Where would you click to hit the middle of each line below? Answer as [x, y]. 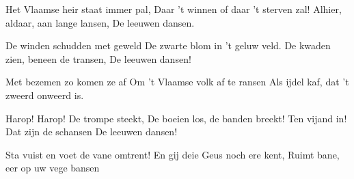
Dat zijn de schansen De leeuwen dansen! [92, 132]
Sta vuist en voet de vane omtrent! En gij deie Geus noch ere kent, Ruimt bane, [173, 154]
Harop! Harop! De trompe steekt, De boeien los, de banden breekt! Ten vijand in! [176, 118]
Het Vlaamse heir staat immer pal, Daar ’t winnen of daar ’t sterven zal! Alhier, [174, 9]
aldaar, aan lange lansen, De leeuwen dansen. [100, 22]
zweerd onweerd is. [45, 95]
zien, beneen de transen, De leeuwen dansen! [98, 58]
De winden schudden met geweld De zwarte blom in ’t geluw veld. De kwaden [168, 45]
